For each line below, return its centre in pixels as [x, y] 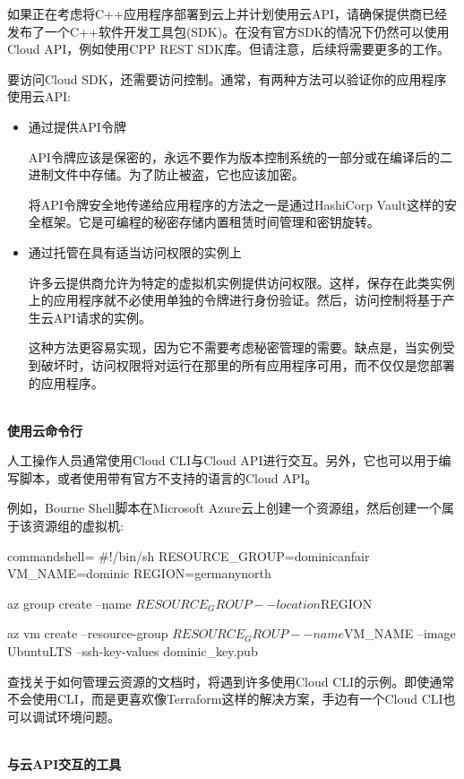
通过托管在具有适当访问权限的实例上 [135, 251]
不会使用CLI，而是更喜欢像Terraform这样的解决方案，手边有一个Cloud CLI [225, 699]
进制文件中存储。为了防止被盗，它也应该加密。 [166, 174]
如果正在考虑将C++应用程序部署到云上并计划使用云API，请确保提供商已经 [227, 13]
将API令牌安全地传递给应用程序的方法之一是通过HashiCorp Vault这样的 [236, 204]
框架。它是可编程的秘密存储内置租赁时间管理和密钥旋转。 [210, 222]
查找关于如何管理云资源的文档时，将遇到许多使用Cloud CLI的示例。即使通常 [231, 681]
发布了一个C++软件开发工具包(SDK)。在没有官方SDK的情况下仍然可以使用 [228, 31]
